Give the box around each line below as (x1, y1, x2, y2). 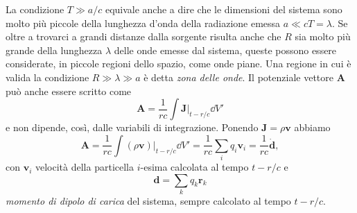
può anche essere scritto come (6, 83, 132, 98)
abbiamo (294, 120, 331, 135)
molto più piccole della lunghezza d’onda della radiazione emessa (6, 15, 281, 30)
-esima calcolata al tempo (140, 160, 249, 174)
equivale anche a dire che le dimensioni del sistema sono (105, 2, 342, 16)
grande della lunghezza (6, 42, 103, 57)
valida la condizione (6, 69, 89, 84)
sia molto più (295, 29, 351, 44)
